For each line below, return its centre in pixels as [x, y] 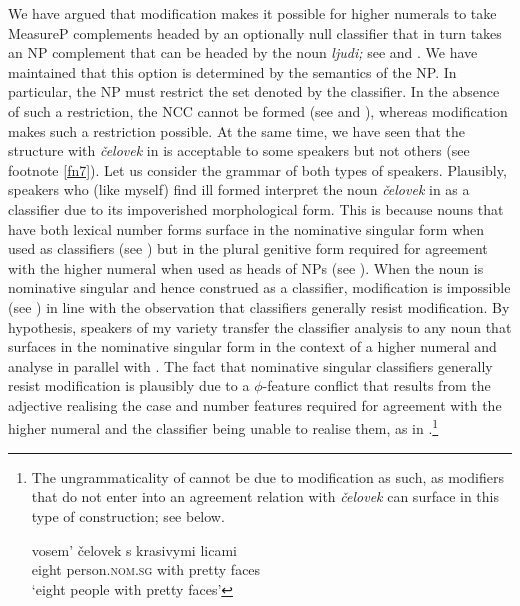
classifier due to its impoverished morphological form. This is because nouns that [256, 208]
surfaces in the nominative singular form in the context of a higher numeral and [252, 346]
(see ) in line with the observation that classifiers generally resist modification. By [259, 306]
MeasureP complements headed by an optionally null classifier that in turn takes [255, 32]
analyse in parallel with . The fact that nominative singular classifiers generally [250, 365]
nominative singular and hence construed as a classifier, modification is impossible [259, 287]
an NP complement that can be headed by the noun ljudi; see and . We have [243, 52]
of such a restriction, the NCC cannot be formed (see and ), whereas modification [258, 110]
